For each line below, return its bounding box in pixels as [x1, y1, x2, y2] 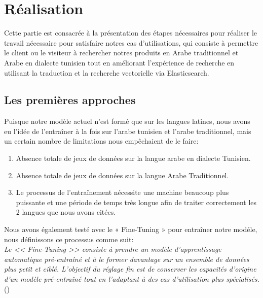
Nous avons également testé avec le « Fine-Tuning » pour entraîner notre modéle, [4, 224, 257, 235]
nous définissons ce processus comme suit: [4, 234, 134, 244]
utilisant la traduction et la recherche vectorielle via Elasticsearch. [4, 67, 209, 78]
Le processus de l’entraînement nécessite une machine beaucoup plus [16, 187, 229, 197]
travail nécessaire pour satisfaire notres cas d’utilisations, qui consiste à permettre [4, 37, 258, 48]
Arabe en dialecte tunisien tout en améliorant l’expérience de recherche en [4, 57, 235, 68]
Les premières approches [4, 92, 136, 108]
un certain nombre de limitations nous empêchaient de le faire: [4, 136, 199, 146]
